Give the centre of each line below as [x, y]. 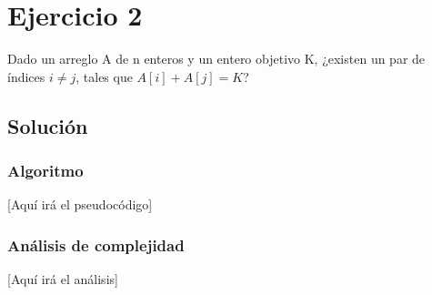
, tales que [104, 76]
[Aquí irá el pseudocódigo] [80, 204]
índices [26, 76]
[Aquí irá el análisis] [63, 279]
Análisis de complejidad [96, 244]
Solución [48, 125]
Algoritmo [45, 171]
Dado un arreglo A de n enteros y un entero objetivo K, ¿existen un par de [216, 59]
